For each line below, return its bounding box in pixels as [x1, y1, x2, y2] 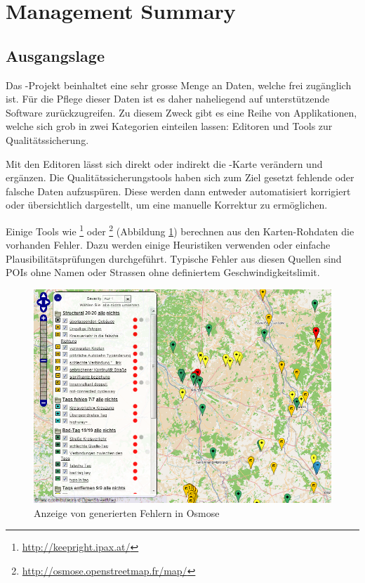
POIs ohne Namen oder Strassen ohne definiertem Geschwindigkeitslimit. [6, 265, 320, 280]
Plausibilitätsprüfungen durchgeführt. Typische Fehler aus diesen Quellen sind [6, 251, 342, 266]
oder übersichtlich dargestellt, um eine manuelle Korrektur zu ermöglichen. [6, 197, 328, 212]
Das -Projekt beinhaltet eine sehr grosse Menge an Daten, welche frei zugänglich [6, 77, 352, 92]
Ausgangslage [6, 44, 105, 66]
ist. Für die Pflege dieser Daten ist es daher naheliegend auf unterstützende [6, 91, 330, 106]
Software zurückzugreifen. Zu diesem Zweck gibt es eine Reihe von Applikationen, [6, 105, 357, 119]
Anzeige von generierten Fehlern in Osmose [34, 505, 220, 520]
